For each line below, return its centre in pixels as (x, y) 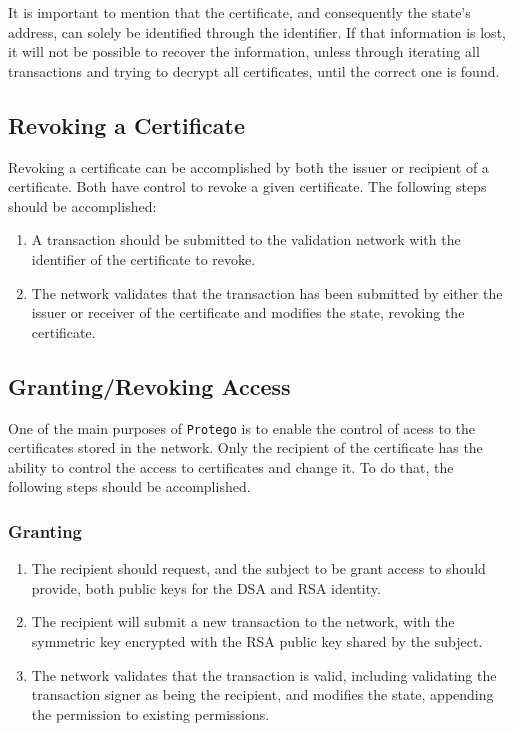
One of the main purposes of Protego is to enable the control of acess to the (242, 427)
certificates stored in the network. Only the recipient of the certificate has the (245, 447)
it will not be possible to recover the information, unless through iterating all (244, 51)
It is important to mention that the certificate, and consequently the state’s (239, 12)
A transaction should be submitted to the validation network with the (246, 239)
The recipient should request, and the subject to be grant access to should (258, 568)
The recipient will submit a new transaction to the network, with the (243, 621)
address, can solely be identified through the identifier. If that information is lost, (257, 31)
